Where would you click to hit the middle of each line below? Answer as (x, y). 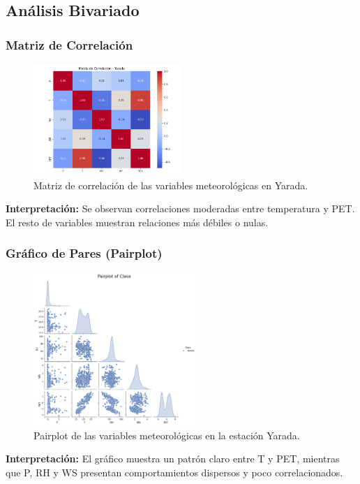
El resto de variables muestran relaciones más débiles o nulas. (137, 222)
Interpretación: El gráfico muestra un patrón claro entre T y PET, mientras (173, 459)
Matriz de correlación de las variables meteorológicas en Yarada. (171, 185)
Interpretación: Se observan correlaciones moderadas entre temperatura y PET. (180, 208)
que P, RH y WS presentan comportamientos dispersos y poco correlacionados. (174, 472)
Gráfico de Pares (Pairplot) (84, 253)
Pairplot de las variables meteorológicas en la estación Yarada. (167, 435)
